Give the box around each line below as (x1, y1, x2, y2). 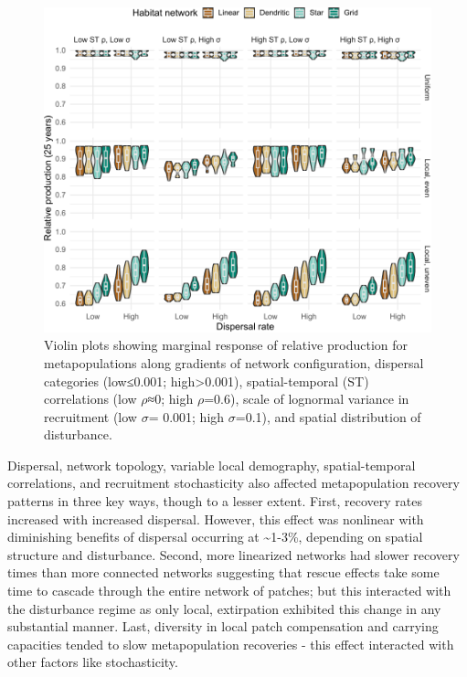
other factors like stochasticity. (7, 652, 178, 672)
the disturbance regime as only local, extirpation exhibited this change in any (7, 598, 441, 618)
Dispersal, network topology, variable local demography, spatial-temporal (7, 455, 416, 474)
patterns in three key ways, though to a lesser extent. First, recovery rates (7, 492, 422, 511)
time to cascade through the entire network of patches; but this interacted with (7, 581, 451, 600)
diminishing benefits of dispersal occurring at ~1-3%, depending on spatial (7, 527, 423, 546)
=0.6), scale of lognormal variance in (204, 389, 409, 408)
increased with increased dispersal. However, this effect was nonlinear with (7, 509, 424, 528)
